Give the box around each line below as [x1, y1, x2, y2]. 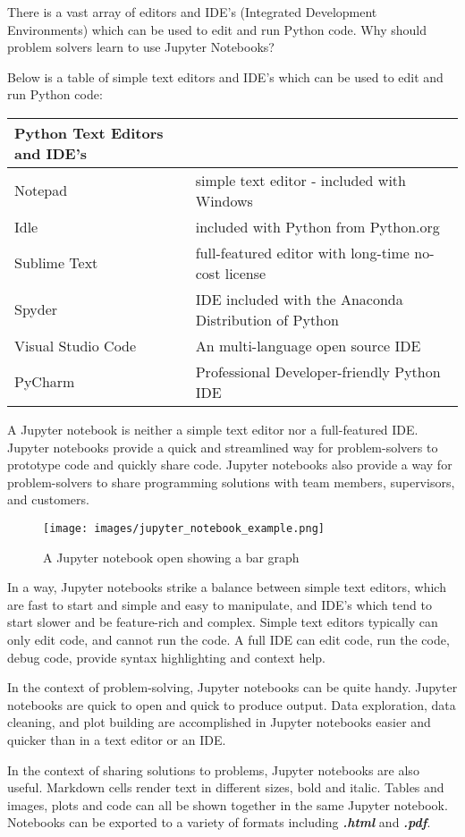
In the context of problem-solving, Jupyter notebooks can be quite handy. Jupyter [7, 678, 458, 697]
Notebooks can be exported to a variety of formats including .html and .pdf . [7, 813, 431, 832]
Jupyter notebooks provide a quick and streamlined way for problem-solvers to [7, 437, 438, 456]
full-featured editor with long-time [195, 241, 410, 263]
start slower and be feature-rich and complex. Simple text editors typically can [7, 613, 438, 631]
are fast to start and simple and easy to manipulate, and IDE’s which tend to [7, 595, 432, 613]
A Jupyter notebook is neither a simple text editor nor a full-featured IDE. [7, 419, 418, 438]
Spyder [14, 299, 58, 320]
